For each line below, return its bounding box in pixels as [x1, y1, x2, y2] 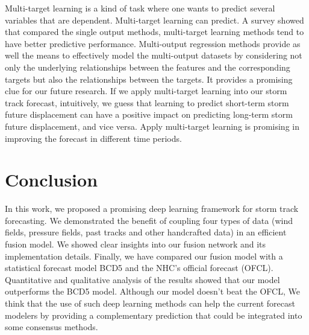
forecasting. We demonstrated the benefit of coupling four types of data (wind [5, 214, 293, 226]
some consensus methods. [5, 321, 98, 333]
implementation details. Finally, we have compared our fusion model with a [5, 249, 283, 262]
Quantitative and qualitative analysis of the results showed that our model [5, 273, 280, 286]
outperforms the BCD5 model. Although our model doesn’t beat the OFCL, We [5, 285, 300, 298]
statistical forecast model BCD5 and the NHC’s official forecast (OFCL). [5, 261, 273, 274]
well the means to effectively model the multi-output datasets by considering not [5, 49, 302, 62]
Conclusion [5, 167, 98, 192]
